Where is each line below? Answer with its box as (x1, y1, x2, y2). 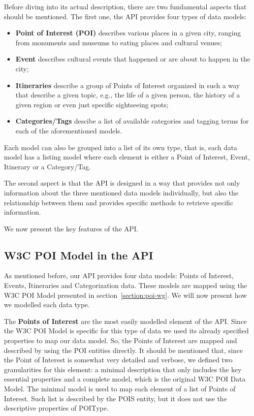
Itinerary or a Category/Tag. (4, 161, 91, 171)
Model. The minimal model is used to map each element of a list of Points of (4, 384, 236, 394)
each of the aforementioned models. (15, 125, 122, 135)
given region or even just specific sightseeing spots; (15, 99, 168, 109)
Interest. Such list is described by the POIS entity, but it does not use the (4, 393, 227, 403)
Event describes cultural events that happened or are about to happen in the (15, 54, 251, 64)
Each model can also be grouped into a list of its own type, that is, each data (4, 142, 237, 152)
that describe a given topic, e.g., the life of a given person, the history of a (15, 90, 240, 100)
